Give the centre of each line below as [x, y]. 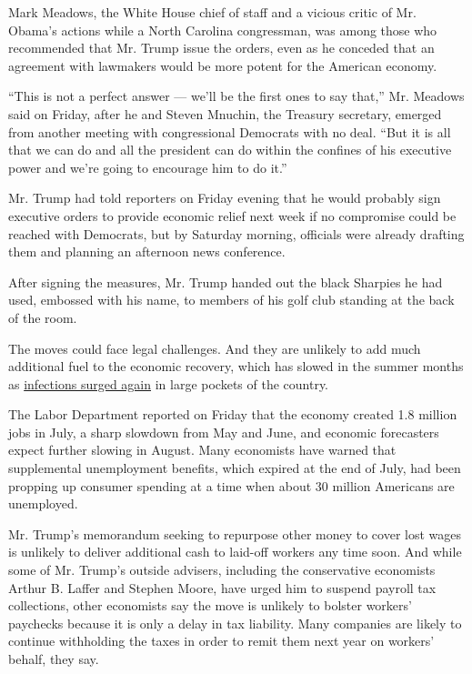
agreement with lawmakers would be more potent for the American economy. [223, 65]
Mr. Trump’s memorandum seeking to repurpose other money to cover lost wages [235, 533]
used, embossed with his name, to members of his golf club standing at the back [231, 300]
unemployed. [43, 503]
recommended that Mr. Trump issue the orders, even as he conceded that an [221, 48]
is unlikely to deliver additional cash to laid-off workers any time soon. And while [235, 552]
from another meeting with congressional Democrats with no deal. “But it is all [230, 131]
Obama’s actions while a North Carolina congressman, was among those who [223, 30]
